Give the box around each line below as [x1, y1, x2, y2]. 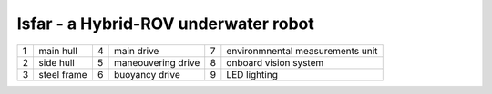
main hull [38, 44, 77, 57]
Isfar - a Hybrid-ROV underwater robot [16, 14, 314, 33]
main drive [114, 44, 159, 57]
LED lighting [226, 68, 278, 80]
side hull [38, 56, 75, 69]
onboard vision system [226, 56, 324, 69]
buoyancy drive [114, 68, 181, 80]
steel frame [38, 68, 87, 80]
